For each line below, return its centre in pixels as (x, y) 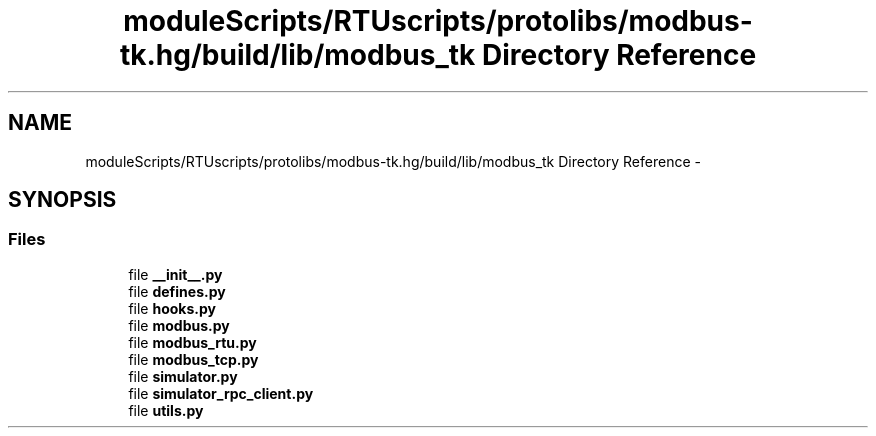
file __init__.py (175, 274)
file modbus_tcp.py (193, 359)
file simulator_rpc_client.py (221, 393)
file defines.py (177, 291)
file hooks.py (172, 308)
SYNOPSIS (62, 200)
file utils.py (166, 410)
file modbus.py (179, 325)
